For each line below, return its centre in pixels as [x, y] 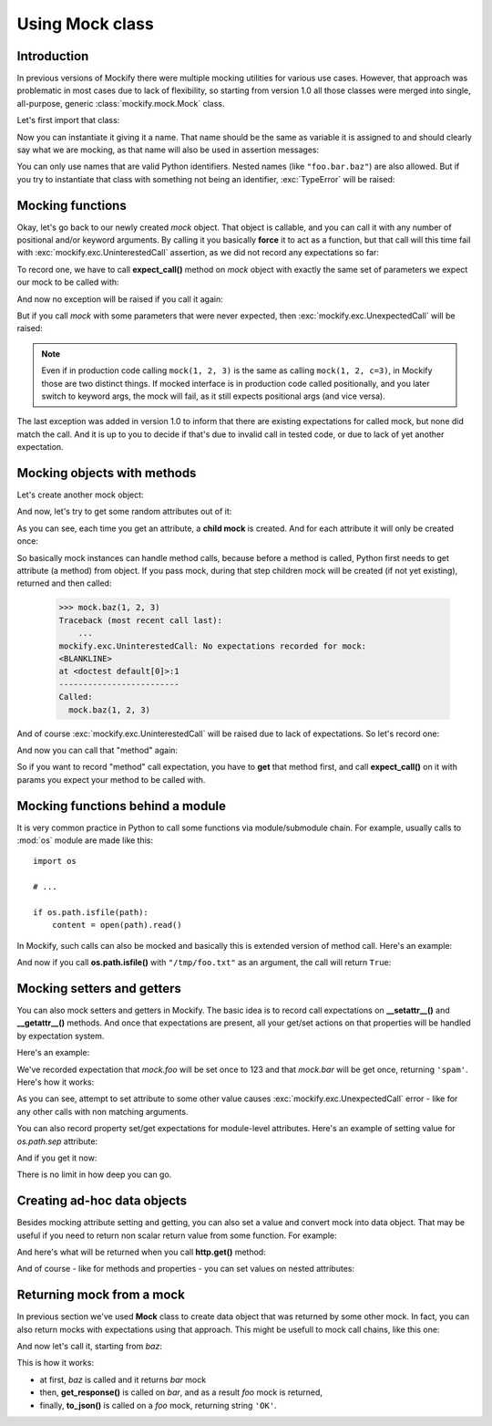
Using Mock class [85, 24]
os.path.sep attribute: [57, 1141]
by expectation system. [61, 1036]
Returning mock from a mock [101, 1295]
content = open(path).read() [117, 925]
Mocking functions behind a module [122, 806]
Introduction [53, 56]
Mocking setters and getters [99, 989]
